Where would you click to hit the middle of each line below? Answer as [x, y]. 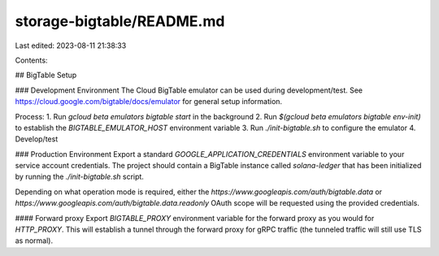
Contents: [31, 60]
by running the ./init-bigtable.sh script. [79, 177]
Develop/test [37, 139]
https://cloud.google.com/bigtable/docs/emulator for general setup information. [149, 102]
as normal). [34, 241]
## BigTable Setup [46, 75]
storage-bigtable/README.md [120, 21]
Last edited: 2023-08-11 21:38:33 [71, 46]
